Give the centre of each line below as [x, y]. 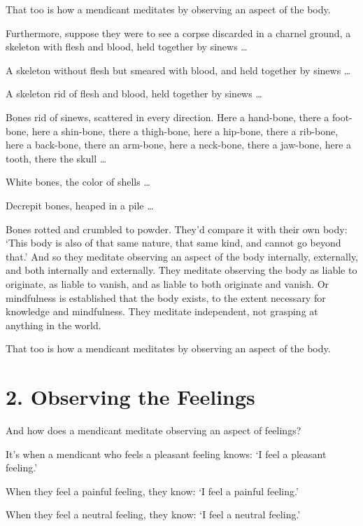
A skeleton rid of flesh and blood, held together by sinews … [134, 94]
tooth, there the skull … [56, 158]
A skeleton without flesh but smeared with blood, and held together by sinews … [178, 70]
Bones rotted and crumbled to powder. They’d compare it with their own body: [177, 229]
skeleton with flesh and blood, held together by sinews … [127, 47]
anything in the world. [54, 325]
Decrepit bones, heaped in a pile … [80, 205]
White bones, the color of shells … [78, 182]
